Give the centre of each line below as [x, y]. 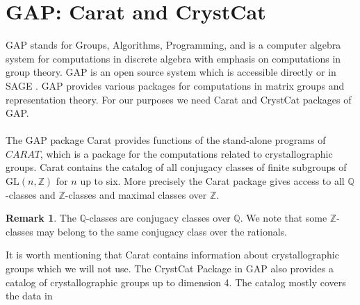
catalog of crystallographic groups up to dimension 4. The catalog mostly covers [176, 282]
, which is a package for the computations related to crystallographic [186, 153]
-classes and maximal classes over [136, 194]
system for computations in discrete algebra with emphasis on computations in [173, 58]
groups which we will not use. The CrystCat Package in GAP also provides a [170, 269]
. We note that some [284, 218]
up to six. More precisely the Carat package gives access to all [212, 181]
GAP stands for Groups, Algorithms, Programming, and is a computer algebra [173, 45]
